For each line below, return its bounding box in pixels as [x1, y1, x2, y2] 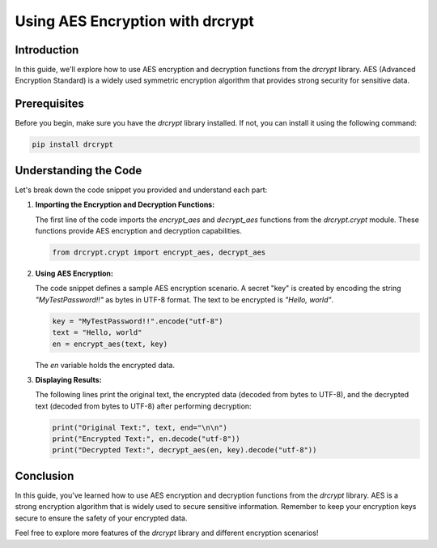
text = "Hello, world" [52, 328, 142, 337]
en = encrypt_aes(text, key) [52, 339, 168, 349]
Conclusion [15, 469, 74, 482]
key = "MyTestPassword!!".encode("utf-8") [52, 316, 223, 326]
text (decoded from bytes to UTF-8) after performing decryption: [35, 401, 252, 411]
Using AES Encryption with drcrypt [15, 12, 254, 30]
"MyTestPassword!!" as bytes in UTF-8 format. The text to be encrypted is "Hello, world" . [35, 294, 334, 304]
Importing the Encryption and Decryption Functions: [35, 199, 215, 210]
